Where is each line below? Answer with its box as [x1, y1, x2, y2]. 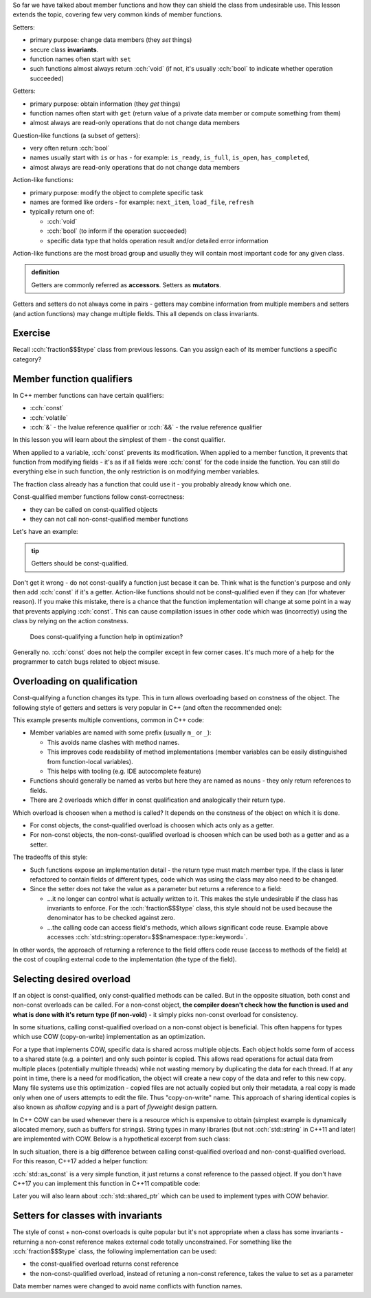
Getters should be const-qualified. [31, 559, 128, 568]
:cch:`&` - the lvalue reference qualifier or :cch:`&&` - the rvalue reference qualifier [30, 423, 262, 431]
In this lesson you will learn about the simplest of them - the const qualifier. [12, 436, 226, 444]
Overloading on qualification [12, 675, 138, 687]
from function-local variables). [47, 757, 133, 765]
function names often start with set [30, 55, 131, 63]
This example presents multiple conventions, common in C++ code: [12, 716, 204, 724]
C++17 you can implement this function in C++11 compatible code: [12, 1179, 201, 1187]
